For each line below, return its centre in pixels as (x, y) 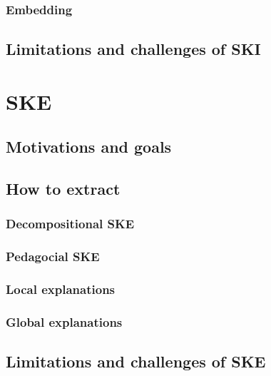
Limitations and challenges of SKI (133, 49)
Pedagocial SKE (53, 256)
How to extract (63, 189)
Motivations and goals (89, 147)
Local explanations (61, 289)
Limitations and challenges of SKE (136, 361)
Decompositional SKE (70, 224)
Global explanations (64, 322)
